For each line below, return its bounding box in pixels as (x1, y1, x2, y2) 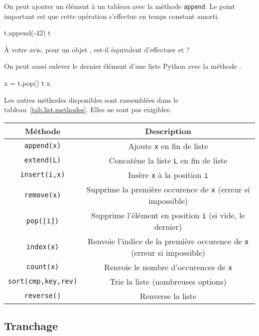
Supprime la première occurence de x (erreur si (86, 183, 250, 195)
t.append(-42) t (4, 27, 51, 38)
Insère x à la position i (128, 168, 208, 180)
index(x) (26, 242, 59, 251)
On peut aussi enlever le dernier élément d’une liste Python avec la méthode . (4, 61, 242, 71)
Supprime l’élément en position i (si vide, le (91, 209, 245, 221)
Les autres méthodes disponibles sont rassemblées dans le (4, 94, 179, 105)
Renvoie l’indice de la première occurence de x (87, 235, 249, 247)
